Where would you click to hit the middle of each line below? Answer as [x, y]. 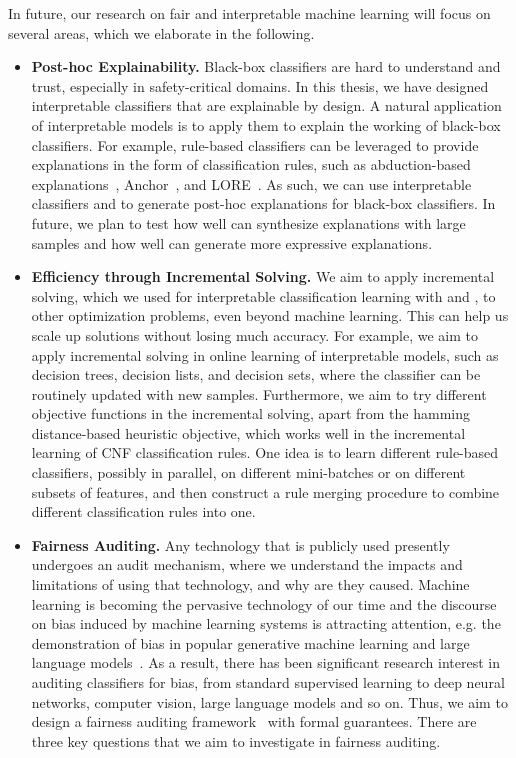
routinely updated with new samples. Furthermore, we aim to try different [259, 393]
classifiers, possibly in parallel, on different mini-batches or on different [248, 472]
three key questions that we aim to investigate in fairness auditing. [236, 740]
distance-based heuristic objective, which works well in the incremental [248, 432]
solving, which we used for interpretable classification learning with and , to [263, 295]
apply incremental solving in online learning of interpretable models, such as [265, 354]
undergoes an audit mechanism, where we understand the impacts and [247, 564]
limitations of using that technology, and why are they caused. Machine [250, 584]
